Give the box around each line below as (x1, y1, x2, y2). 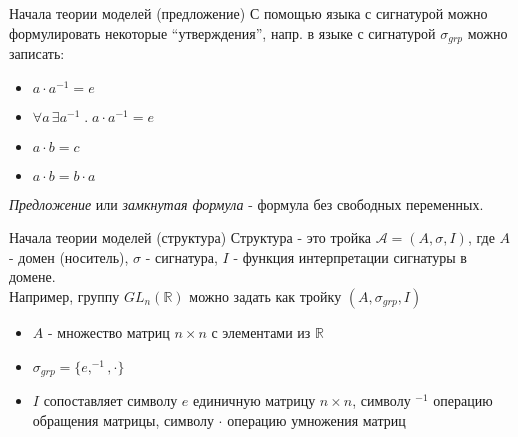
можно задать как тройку (189, 286, 342, 307)
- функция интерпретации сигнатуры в (233, 246, 467, 267)
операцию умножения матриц (227, 409, 406, 430)
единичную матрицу (192, 390, 316, 411)
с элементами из (211, 322, 311, 343)
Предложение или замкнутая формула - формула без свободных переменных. (9, 193, 484, 214)
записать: (9, 43, 65, 64)
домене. (9, 266, 56, 287)
